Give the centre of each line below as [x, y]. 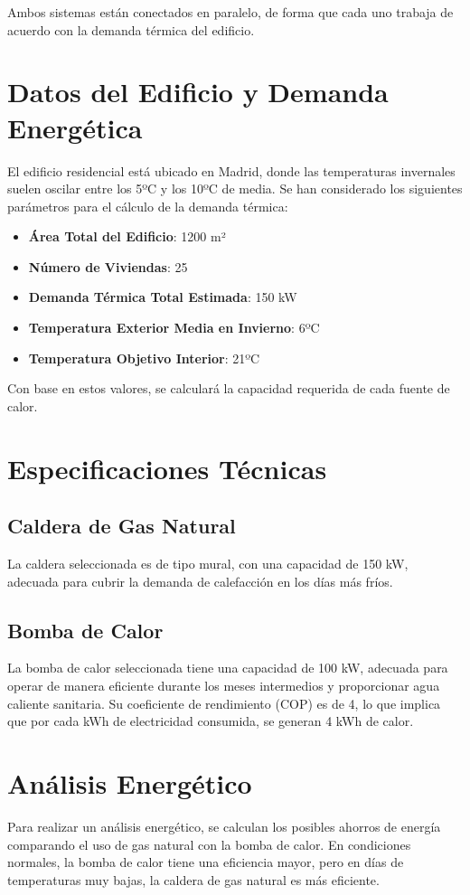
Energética [75, 127]
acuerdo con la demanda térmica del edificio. [131, 29]
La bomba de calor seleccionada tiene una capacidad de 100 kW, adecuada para [228, 668]
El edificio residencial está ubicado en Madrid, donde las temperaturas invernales [231, 170]
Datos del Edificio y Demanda [198, 92]
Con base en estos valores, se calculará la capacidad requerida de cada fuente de [229, 388]
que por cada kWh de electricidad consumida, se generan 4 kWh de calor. [211, 721]
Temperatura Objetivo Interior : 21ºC [144, 358]
